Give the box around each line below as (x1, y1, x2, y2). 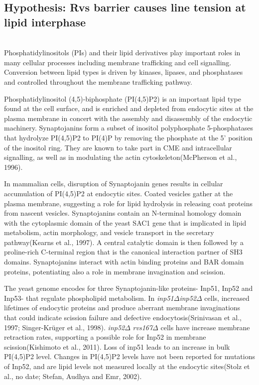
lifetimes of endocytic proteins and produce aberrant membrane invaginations (4, 302, 241, 313)
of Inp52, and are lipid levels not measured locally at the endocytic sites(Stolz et (4, 361, 250, 371)
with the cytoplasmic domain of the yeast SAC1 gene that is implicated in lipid (4, 217, 247, 228)
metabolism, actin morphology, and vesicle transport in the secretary (4, 227, 214, 238)
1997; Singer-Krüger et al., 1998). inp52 (4, 322, 125, 332)
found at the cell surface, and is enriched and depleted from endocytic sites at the (4, 103, 254, 114)
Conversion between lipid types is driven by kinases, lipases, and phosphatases (4, 67, 243, 77)
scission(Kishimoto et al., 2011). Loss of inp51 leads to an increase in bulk (4, 341, 230, 352)
